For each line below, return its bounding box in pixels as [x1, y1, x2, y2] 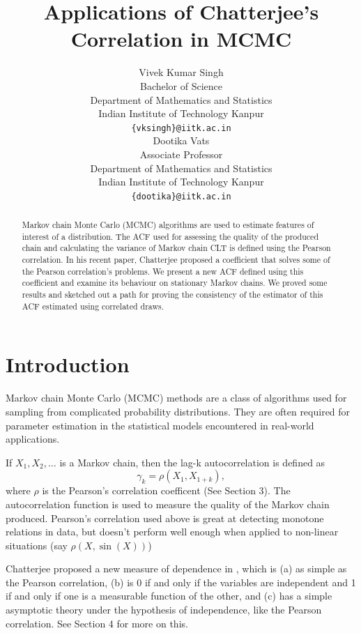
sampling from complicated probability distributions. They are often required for [6, 404, 351, 418]
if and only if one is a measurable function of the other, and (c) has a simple [6, 588, 332, 603]
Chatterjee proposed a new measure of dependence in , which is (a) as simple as [6, 561, 347, 576]
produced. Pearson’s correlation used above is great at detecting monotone [6, 510, 324, 525]
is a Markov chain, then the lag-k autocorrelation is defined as [59, 455, 325, 469]
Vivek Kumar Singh [139, 65, 224, 79]
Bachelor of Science [139, 78, 223, 93]
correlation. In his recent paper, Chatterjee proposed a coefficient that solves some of [22, 254, 330, 266]
